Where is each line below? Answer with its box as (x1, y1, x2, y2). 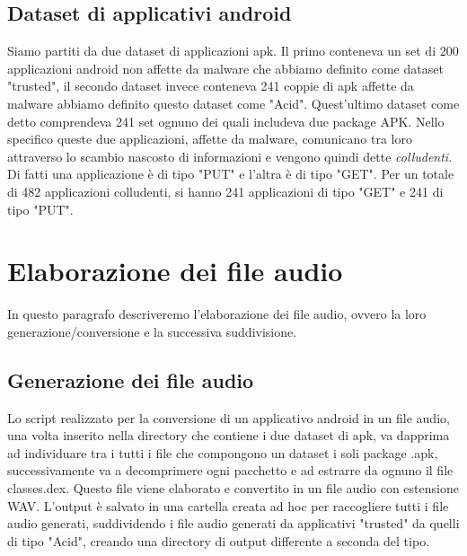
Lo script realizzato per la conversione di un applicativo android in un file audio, (7, 408, 450, 427)
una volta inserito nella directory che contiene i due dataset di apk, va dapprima (7, 426, 450, 445)
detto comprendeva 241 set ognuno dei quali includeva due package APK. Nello (7, 111, 445, 130)
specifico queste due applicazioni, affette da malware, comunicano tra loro (7, 129, 412, 148)
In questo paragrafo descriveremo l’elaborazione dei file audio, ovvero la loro (7, 304, 427, 323)
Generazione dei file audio (7, 366, 254, 393)
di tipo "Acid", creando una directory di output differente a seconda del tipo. (7, 531, 430, 550)
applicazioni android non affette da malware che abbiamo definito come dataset (7, 58, 444, 77)
